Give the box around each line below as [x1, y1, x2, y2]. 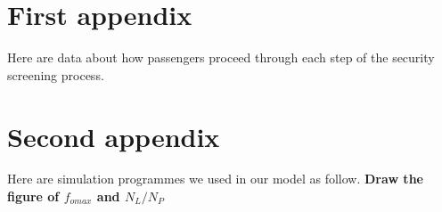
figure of [7, 187, 60, 206]
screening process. [7, 65, 104, 84]
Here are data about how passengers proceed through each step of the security [7, 48, 435, 67]
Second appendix [7, 118, 220, 154]
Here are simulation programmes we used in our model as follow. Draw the [7, 169, 423, 188]
